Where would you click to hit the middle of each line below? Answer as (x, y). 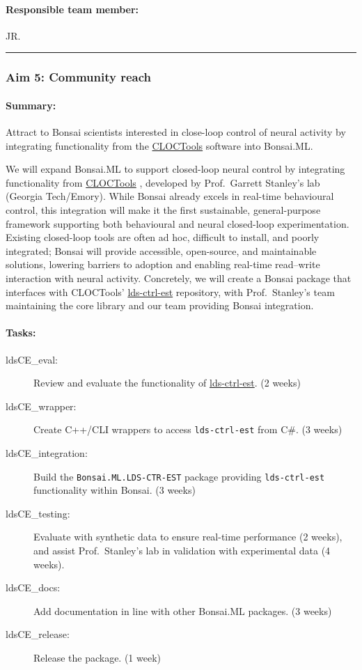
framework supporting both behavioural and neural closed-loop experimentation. (178, 223)
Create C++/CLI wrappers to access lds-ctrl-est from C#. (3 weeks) (188, 429)
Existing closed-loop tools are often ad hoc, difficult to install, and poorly (163, 237)
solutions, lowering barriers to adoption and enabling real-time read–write (163, 264)
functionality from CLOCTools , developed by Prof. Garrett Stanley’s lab (163, 182)
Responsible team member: (72, 9)
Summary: (31, 105)
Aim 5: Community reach (79, 77)
